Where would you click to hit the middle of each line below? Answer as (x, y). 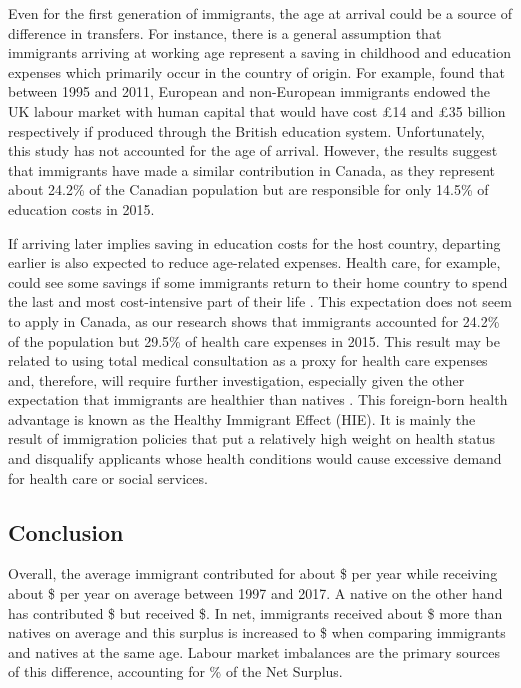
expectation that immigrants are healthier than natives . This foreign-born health (258, 399)
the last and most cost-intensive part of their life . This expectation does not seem (260, 301)
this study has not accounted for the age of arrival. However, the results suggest (253, 150)
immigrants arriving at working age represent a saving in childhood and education (259, 52)
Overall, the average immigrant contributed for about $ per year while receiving (253, 573)
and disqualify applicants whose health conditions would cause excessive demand (255, 458)
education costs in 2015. (81, 208)
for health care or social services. (108, 477)
